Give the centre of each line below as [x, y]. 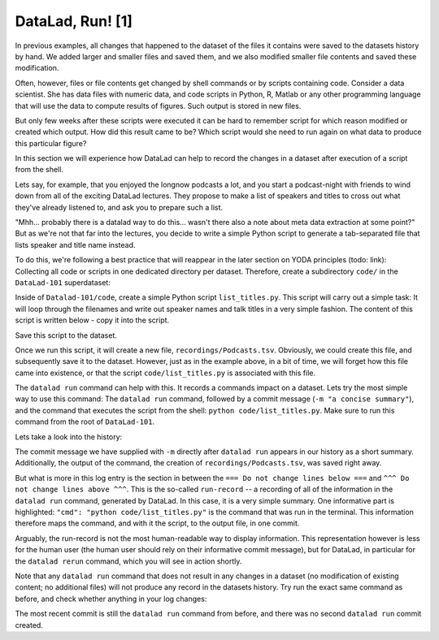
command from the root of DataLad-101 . [85, 422]
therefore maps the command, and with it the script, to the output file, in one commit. [157, 523]
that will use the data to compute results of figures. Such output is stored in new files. [158, 106]
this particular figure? [51, 143]
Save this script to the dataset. [66, 335]
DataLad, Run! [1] [74, 21]
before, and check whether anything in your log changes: [111, 599]
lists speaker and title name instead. [75, 244]
